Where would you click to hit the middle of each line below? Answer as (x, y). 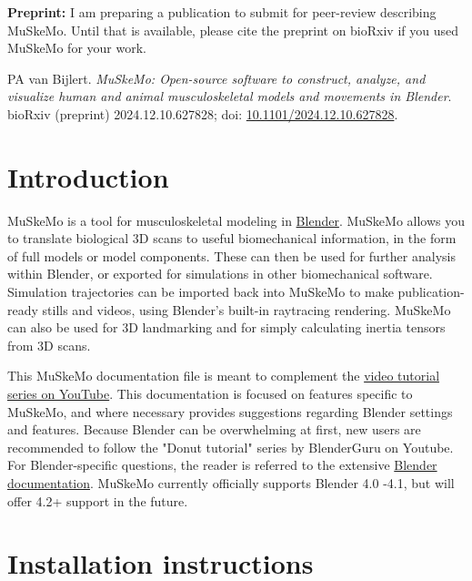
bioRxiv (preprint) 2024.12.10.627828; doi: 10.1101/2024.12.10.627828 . (203, 113)
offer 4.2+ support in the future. (98, 500)
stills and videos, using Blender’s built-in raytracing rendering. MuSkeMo (246, 309)
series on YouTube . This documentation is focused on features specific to (210, 394)
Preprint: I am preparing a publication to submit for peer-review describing (222, 12)
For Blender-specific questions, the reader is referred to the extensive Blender (222, 465)
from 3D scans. (49, 345)
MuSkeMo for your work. (77, 48)
